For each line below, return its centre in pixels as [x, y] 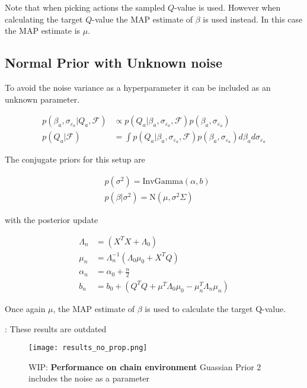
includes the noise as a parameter [89, 378]
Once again [25, 308]
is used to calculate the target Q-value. [215, 308]
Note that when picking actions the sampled [85, 7]
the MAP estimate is [43, 31]
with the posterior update [52, 219]
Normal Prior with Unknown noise [114, 63]
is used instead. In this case [253, 19]
